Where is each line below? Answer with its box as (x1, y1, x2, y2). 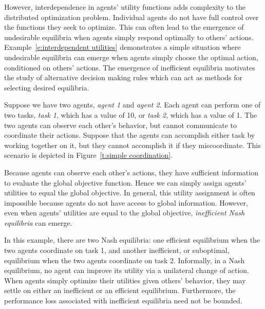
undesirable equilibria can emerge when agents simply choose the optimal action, (4, 51, 258, 62)
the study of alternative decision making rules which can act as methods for (4, 72, 243, 83)
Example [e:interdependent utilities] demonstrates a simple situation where (4, 42, 241, 52)
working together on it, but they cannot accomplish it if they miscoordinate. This (4, 139, 261, 150)
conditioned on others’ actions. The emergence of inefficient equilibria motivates (4, 62, 255, 72)
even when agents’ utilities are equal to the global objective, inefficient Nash (4, 207, 245, 218)
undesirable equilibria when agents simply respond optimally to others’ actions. (4, 31, 254, 42)
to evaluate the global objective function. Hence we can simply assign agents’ (4, 177, 247, 188)
